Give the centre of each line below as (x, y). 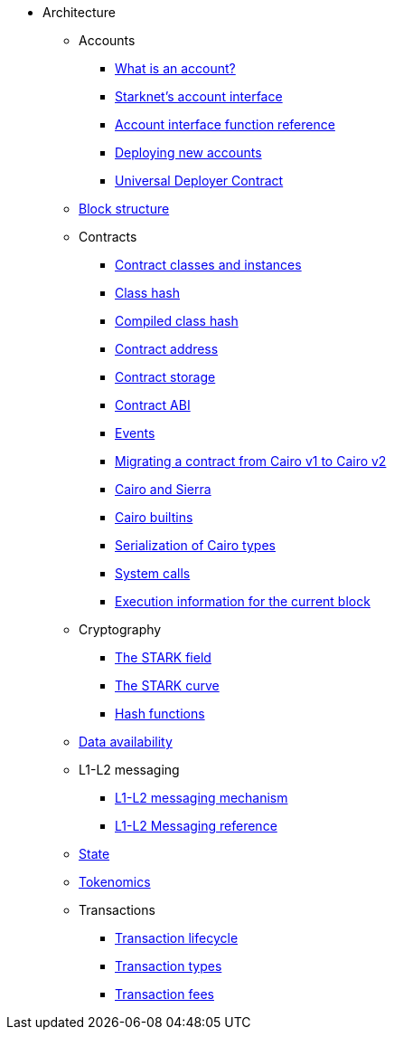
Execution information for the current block (243, 601)
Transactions (117, 910)
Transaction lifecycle (177, 938)
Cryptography (120, 629)
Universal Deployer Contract (199, 181)
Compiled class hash (177, 321)
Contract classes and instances (208, 265)
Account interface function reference (225, 124)
